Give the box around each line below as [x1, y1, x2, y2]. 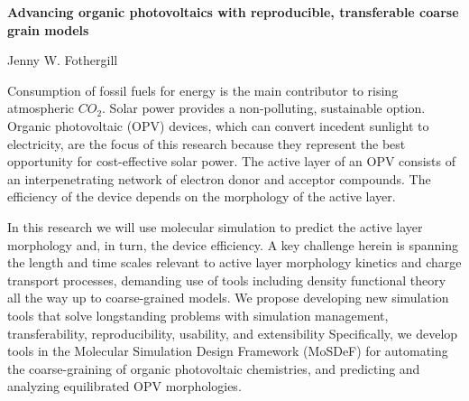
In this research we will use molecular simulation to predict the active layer [7, 217, 423, 236]
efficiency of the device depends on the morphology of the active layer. [7, 187, 396, 206]
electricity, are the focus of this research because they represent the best [7, 134, 406, 153]
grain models [7, 20, 89, 39]
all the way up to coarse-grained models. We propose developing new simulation [7, 288, 449, 307]
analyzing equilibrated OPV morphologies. [7, 377, 242, 396]
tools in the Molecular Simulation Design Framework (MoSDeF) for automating [7, 341, 448, 360]
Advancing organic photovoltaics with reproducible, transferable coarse [7, 3, 459, 21]
